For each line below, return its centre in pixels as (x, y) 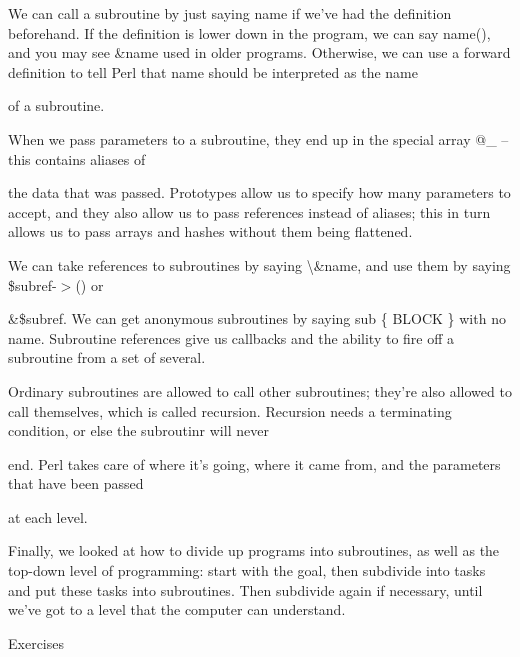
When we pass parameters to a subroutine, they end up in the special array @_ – (258, 138)
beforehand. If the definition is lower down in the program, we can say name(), (249, 32)
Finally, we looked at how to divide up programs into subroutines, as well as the (254, 550)
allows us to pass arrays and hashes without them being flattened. (210, 231)
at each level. (48, 516)
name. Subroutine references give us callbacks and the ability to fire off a (231, 337)
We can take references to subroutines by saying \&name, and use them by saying (259, 264)
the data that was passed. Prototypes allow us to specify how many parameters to (259, 192)
